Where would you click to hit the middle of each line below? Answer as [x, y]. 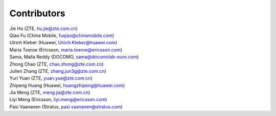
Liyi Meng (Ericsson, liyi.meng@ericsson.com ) [58, 100]
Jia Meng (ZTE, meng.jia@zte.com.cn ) [50, 93]
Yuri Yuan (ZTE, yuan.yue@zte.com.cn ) [51, 78]
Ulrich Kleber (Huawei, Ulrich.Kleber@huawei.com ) [63, 43]
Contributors [38, 13]
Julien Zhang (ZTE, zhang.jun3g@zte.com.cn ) [58, 71]
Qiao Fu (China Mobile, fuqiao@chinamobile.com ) [62, 35]
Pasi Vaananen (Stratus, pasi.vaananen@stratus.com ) [66, 106]
